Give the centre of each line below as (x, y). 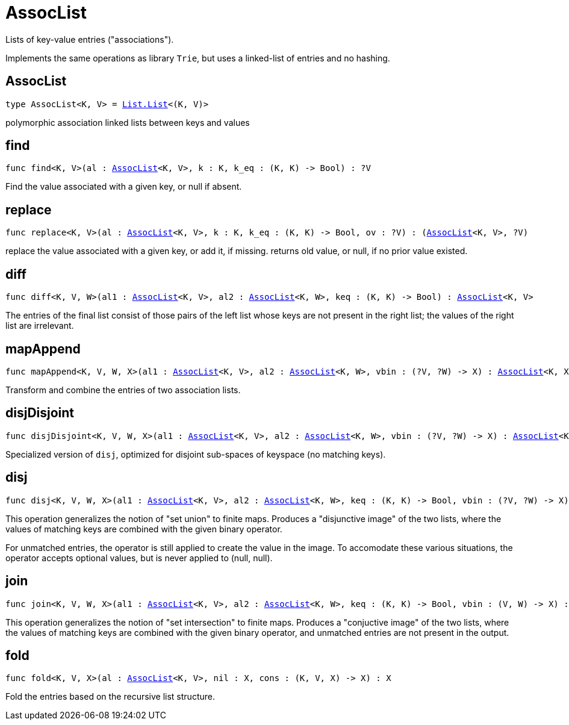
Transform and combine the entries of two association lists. (123, 390)
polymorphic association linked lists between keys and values (128, 122)
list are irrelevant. (40, 326)
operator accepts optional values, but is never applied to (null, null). (139, 558)
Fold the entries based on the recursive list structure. (110, 697)
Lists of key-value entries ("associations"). (90, 39)
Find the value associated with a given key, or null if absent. (124, 187)
